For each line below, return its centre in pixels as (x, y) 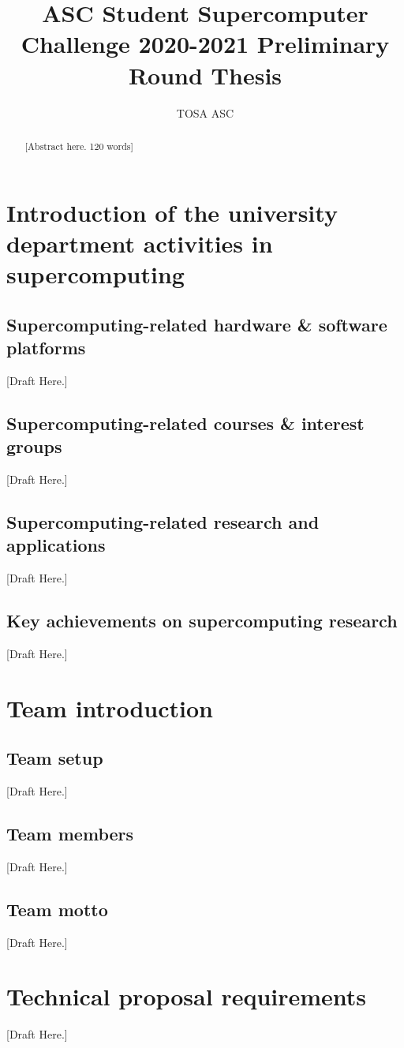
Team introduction (110, 707)
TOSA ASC (205, 112)
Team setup (55, 758)
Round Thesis (205, 75)
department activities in (140, 243)
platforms (46, 347)
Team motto (57, 909)
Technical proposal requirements (187, 996)
